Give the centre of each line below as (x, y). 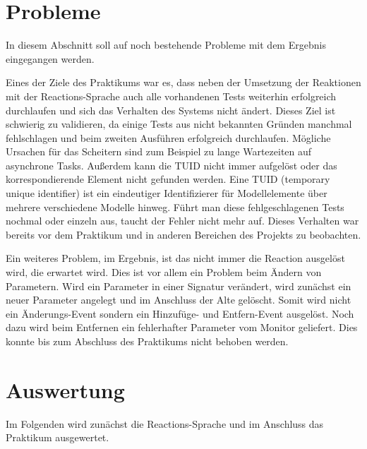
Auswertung (65, 389)
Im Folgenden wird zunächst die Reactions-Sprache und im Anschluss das (165, 423)
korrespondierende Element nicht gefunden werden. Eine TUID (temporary (168, 179)
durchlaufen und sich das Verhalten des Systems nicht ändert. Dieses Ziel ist (171, 110)
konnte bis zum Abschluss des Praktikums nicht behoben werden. (147, 341)
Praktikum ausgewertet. (58, 437)
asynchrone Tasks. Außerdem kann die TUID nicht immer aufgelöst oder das (172, 165)
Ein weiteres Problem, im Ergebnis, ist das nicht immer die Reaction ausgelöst (175, 258)
